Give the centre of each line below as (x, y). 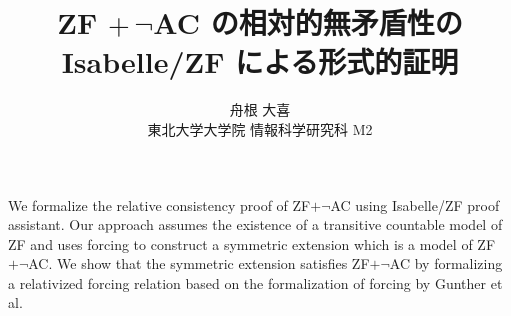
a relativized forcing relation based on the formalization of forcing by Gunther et (255, 282)
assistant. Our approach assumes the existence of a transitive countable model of (255, 224)
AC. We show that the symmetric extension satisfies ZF (199, 263)
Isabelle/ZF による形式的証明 (260, 61)
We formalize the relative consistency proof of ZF (159, 204)
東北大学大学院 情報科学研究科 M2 (260, 128)
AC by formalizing (446, 263)
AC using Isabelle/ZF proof (415, 204)
